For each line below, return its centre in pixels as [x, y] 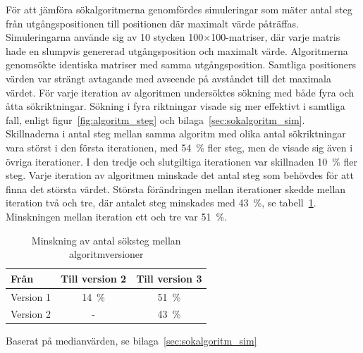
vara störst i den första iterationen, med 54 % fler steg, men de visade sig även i [179, 147]
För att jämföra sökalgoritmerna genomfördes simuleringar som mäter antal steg [179, 9]
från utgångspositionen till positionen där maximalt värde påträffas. [152, 23]
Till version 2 [93, 278]
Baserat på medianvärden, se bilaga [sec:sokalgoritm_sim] [131, 341]
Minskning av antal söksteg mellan [106, 240]
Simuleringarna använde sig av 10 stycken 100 [105, 37]
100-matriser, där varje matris [276, 37]
